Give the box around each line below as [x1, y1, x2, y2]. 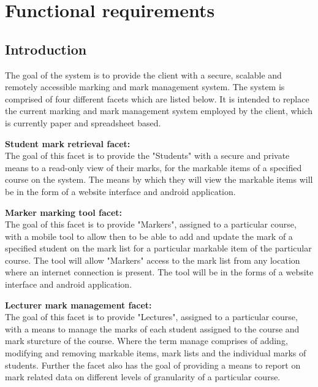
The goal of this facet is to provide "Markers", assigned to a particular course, [5, 218, 297, 231]
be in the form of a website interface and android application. [5, 185, 236, 197]
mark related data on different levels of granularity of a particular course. [5, 370, 281, 383]
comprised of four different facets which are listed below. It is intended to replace [5, 92, 309, 105]
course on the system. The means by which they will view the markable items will [5, 173, 313, 186]
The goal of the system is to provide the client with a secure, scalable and [5, 68, 282, 81]
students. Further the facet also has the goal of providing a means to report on [5, 358, 301, 371]
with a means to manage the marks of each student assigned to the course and [5, 322, 300, 335]
